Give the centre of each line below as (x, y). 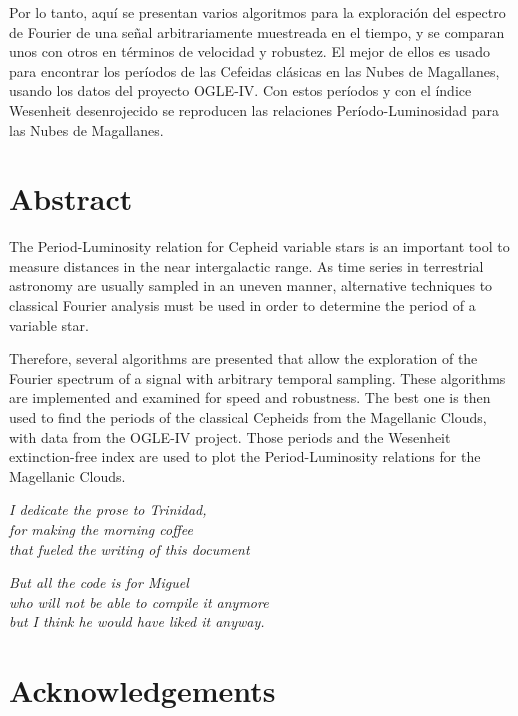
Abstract (71, 198)
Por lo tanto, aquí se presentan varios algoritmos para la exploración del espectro (257, 12)
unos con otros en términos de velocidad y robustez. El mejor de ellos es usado (250, 51)
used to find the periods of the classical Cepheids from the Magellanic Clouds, (248, 417)
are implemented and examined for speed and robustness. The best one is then (250, 397)
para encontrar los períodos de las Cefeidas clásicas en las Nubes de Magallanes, (254, 70)
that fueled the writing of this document (129, 548)
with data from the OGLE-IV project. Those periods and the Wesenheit (230, 436)
